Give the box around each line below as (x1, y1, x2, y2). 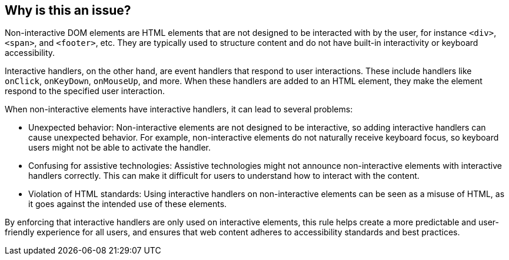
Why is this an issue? (5, 3, 131, 18)
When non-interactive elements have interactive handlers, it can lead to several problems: (5, 104, 353, 115)
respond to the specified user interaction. (5, 86, 165, 96)
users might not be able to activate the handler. (28, 142, 211, 153)
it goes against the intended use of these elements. (28, 199, 227, 209)
